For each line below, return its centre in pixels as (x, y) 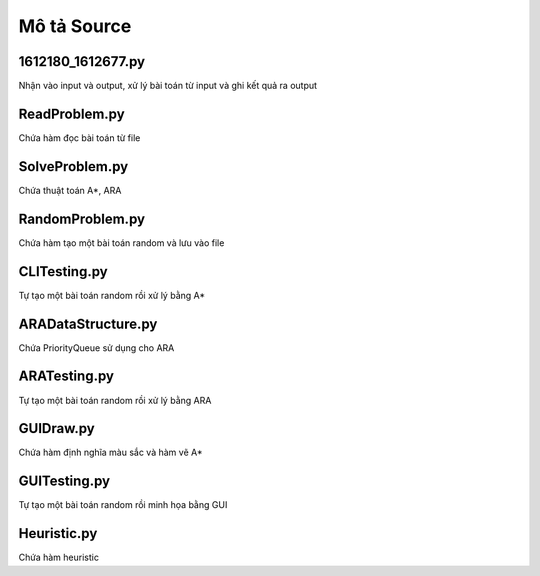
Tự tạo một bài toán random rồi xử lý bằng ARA (115, 400)
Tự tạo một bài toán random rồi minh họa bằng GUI (123, 505)
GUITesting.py (64, 481)
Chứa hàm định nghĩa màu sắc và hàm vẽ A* (110, 452)
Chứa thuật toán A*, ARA (70, 190)
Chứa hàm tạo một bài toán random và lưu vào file (121, 242)
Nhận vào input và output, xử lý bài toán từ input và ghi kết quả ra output (168, 86)
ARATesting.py (66, 376)
